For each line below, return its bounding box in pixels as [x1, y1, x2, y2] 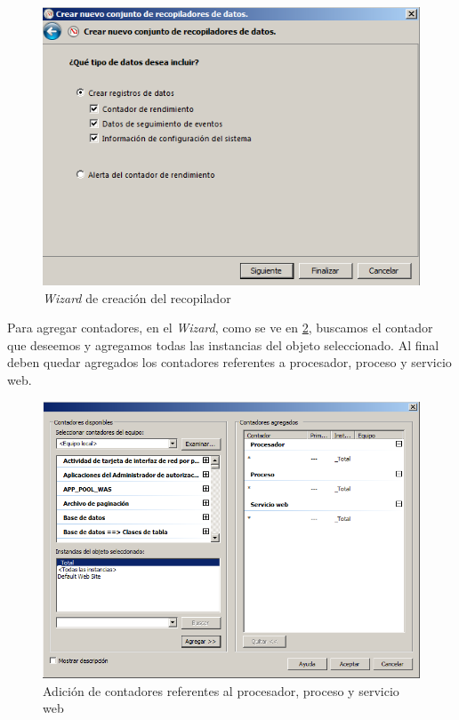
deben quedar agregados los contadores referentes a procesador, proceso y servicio [7, 353, 452, 372]
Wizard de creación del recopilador [43, 288, 231, 307]
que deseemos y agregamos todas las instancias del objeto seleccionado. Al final [7, 335, 439, 354]
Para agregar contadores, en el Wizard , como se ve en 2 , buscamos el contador [7, 318, 433, 337]
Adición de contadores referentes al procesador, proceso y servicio [43, 681, 399, 700]
